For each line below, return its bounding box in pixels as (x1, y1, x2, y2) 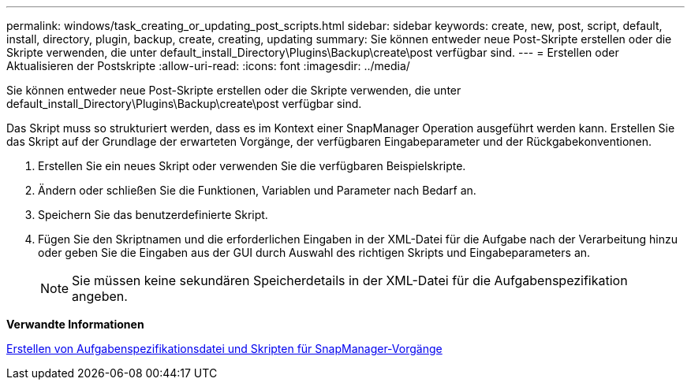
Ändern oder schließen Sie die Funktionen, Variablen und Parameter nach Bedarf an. (38, 184, 476, 197)
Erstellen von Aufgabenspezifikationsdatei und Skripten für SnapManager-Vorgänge (6, 342, 443, 355)
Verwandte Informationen (6, 317, 144, 331)
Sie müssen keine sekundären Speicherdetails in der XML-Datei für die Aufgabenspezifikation (72, 273, 628, 288)
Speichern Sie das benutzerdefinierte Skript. (38, 208, 268, 221)
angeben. (72, 288, 128, 304)
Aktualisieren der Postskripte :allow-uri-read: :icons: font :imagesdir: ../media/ (6, 59, 410, 72)
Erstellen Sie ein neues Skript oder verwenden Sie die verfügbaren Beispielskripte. (38, 159, 466, 173)
